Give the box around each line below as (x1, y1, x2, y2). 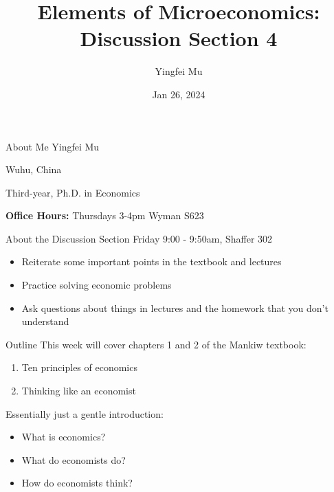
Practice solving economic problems (21, 278, 172, 292)
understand (21, 314, 69, 328)
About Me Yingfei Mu (5, 139, 100, 153)
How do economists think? (21, 476, 133, 490)
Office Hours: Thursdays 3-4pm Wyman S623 (5, 208, 204, 223)
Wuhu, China (5, 162, 62, 177)
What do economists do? (21, 452, 126, 467)
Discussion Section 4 (80, 24, 278, 52)
